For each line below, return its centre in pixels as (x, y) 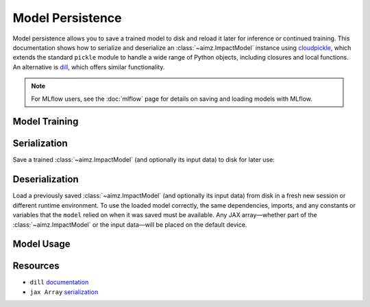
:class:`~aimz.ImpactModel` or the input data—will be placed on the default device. (130, 224)
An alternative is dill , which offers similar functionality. (89, 67)
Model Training (46, 122)
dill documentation (59, 282)
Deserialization (46, 179)
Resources (36, 266)
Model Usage (41, 244)
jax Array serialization (64, 292)
